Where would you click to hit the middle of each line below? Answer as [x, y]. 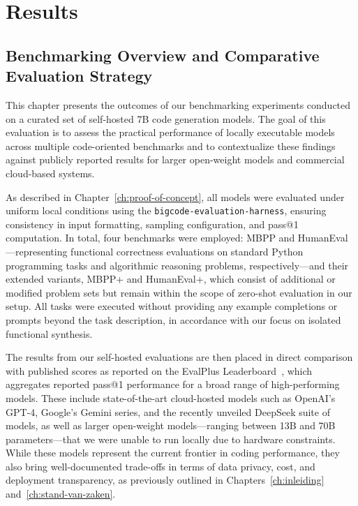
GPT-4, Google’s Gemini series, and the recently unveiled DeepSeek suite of [168, 411]
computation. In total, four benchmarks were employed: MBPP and [150, 238]
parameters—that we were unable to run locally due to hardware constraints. [171, 439]
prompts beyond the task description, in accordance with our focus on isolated [173, 319]
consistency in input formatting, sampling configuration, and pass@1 [152, 224]
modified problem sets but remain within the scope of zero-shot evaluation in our [179, 292]
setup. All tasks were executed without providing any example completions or [172, 306]
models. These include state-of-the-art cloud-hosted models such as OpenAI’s [171, 397]
